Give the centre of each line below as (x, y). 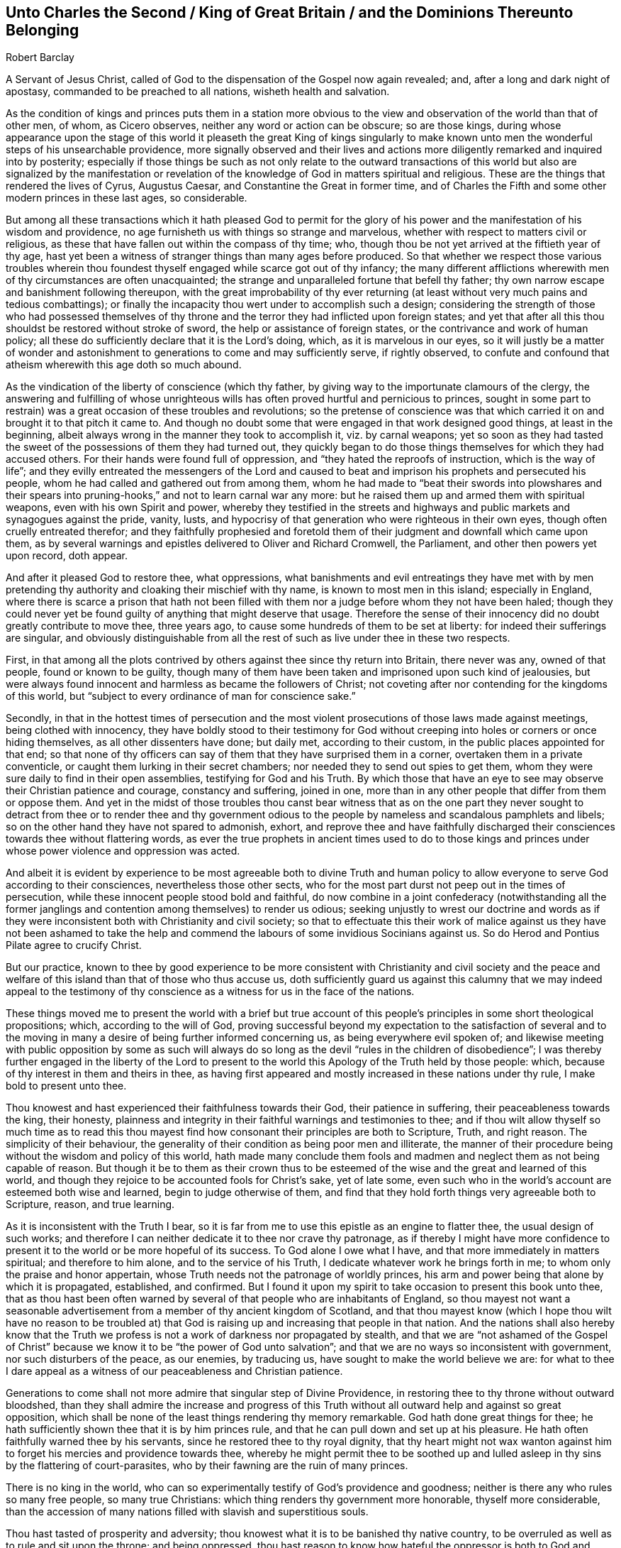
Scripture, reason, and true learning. (90, 1204)
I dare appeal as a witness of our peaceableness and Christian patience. (174, 1371)
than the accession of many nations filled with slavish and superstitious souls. (187, 1512)
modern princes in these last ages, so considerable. (127, 198)
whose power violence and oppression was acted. (123, 851)
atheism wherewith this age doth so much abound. (124, 365)
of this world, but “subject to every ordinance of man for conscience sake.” (181, 696)
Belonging (43, 30)
